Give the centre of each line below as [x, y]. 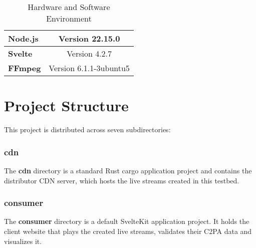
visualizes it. [23, 241]
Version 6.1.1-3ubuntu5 [89, 68]
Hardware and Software [69, 7]
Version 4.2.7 [89, 53]
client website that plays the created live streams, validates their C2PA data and [128, 231]
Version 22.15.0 [89, 38]
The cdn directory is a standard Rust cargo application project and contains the [128, 170]
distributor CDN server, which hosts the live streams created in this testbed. [122, 180]
